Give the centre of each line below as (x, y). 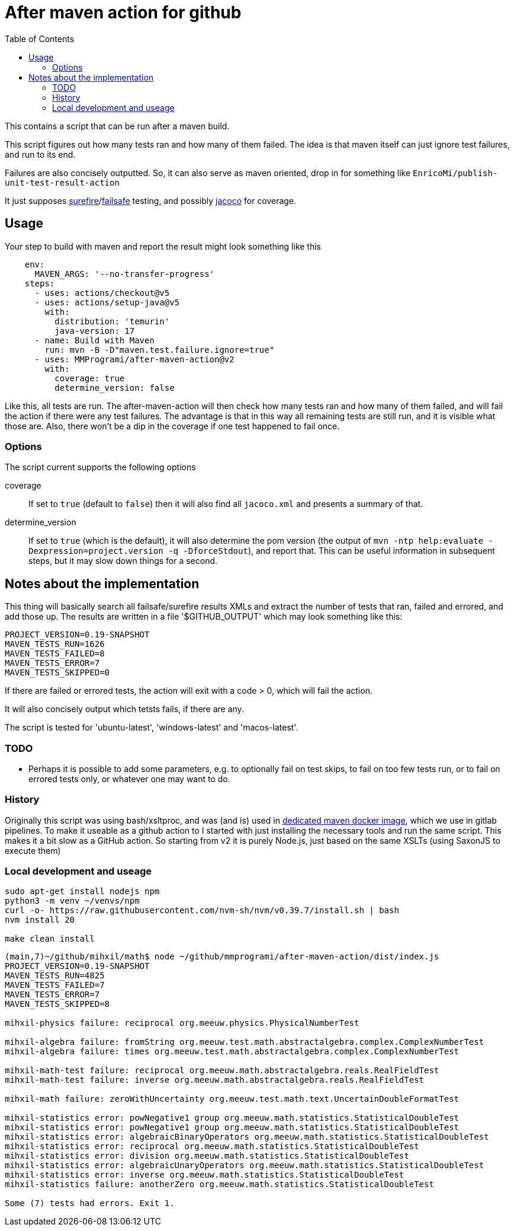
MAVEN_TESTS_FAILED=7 (55, 985)
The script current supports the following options (100, 467)
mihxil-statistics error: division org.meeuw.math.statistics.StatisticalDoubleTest (207, 1156)
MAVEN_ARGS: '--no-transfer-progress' (125, 274)
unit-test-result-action (62, 182)
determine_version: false (115, 388)
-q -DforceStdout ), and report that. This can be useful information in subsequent (332, 551)
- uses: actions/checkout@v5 (102, 293)
